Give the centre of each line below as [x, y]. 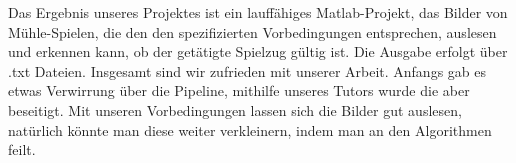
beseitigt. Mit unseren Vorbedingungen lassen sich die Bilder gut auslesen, [235, 109]
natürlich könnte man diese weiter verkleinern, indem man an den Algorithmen [250, 129]
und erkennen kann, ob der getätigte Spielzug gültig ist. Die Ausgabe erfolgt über [258, 51]
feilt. [22, 149]
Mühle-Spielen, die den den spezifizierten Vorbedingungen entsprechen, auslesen [252, 31]
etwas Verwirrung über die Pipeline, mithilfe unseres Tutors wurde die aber [239, 90]
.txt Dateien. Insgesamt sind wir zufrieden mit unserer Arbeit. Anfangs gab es [247, 70]
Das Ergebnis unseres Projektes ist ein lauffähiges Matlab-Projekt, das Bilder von [258, 12]
